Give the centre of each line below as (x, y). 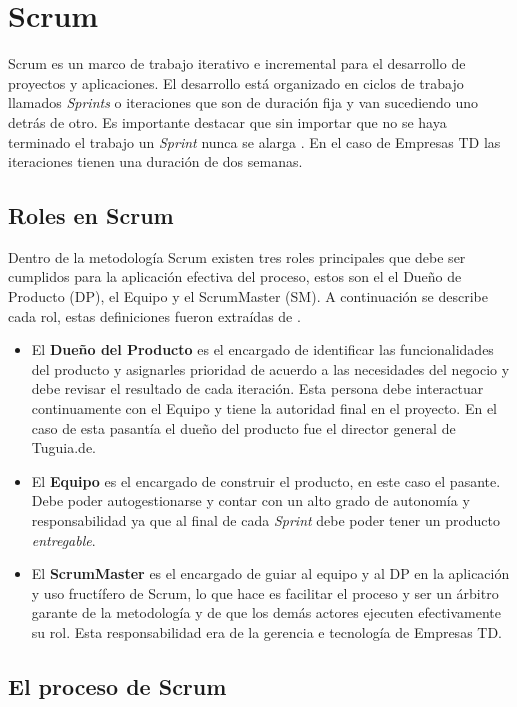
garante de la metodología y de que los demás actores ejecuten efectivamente (266, 612)
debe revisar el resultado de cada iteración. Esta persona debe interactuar (257, 388)
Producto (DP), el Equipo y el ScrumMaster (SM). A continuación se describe (248, 296)
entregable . (63, 539)
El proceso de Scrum (117, 685)
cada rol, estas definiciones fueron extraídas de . (154, 315)
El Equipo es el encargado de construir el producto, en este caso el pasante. (266, 480)
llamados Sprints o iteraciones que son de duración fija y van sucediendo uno (243, 102)
